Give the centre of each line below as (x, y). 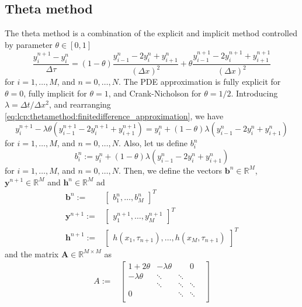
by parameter (29, 44)
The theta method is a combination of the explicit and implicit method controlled (151, 33)
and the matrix (32, 253)
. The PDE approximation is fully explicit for (200, 81)
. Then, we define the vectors (171, 170)
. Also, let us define (153, 143)
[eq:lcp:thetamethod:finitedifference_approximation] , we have (114, 115)
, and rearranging (80, 104)
